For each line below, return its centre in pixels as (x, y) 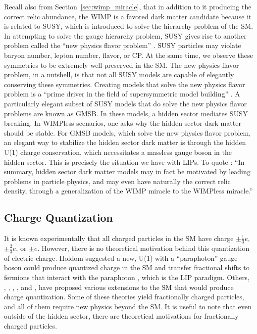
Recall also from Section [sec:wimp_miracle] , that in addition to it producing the (128, 6)
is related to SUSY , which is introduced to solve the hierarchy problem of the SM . (128, 26)
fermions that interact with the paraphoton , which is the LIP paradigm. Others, (127, 277)
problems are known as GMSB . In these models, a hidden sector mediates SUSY (126, 113)
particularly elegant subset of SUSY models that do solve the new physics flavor (126, 103)
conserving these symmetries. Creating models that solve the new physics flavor (125, 84)
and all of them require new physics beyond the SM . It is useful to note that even (128, 306)
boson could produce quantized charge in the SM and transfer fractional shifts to (127, 267)
